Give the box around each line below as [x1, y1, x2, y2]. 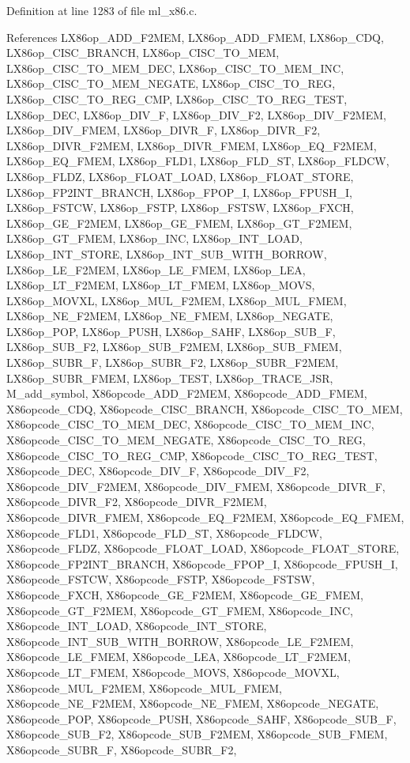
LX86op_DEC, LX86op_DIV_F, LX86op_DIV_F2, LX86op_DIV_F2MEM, [6, 106, 386, 123]
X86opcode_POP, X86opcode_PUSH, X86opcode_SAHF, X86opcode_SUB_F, [6, 710, 397, 727]
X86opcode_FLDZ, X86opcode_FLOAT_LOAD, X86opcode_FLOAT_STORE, [6, 540, 400, 557]
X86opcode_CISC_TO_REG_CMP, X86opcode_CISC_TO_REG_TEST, [6, 447, 378, 463]
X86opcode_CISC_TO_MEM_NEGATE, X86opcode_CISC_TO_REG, [6, 432, 366, 448]
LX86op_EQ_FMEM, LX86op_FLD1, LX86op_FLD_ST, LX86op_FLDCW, [6, 153, 389, 169]
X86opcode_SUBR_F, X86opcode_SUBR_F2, [6, 741, 237, 757]
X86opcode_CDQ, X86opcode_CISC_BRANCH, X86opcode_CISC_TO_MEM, [6, 400, 403, 417]
